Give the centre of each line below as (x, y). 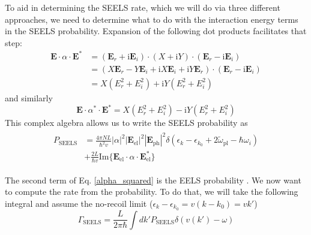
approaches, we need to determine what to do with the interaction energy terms (152, 19)
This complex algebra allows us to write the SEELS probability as (126, 123)
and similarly (29, 97)
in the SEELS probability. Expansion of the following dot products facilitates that (156, 31)
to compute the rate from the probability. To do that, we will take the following (152, 192)
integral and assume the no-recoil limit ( (79, 203)
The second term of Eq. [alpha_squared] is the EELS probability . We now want (153, 180)
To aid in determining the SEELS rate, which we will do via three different (143, 7)
